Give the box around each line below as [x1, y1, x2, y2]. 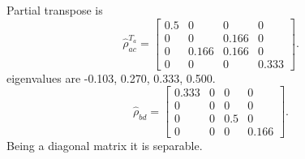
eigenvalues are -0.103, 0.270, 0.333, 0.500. [6, 69, 216, 86]
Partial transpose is [6, 2, 103, 18]
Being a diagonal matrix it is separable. [6, 137, 203, 154]
